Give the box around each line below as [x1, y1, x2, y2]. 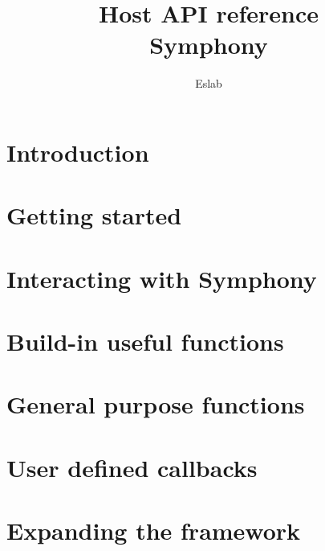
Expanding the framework [6, 514, 301, 547]
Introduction [6, 135, 149, 168]
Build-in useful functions [6, 325, 284, 358]
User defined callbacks [6, 450, 258, 483]
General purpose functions [6, 388, 305, 421]
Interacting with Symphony [6, 261, 317, 294]
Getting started [6, 199, 182, 232]
